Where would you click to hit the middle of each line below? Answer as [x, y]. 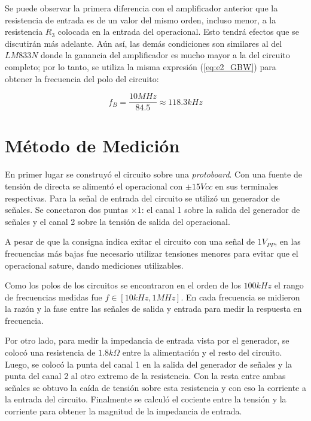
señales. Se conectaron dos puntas [67, 210]
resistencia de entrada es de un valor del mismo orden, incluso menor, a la [141, 19]
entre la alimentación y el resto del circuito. [202, 352]
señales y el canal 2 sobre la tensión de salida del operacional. [118, 221]
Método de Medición [92, 145]
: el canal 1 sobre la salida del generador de [221, 210]
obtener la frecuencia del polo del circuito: [82, 78]
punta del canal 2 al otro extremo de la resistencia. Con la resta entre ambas [145, 376]
